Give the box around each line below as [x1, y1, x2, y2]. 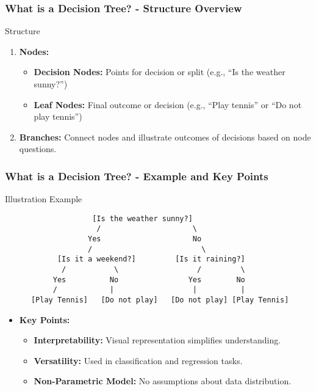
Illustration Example [5, 192, 82, 205]
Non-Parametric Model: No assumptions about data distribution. [34, 375, 292, 387]
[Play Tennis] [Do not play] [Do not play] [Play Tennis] [31, 296, 289, 305]
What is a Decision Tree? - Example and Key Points [5, 168, 268, 183]
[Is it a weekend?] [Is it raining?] [57, 255, 245, 264]
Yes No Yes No [52, 275, 245, 284]
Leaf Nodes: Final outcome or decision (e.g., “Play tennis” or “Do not [34, 98, 302, 111]
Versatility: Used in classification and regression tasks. [34, 354, 243, 367]
